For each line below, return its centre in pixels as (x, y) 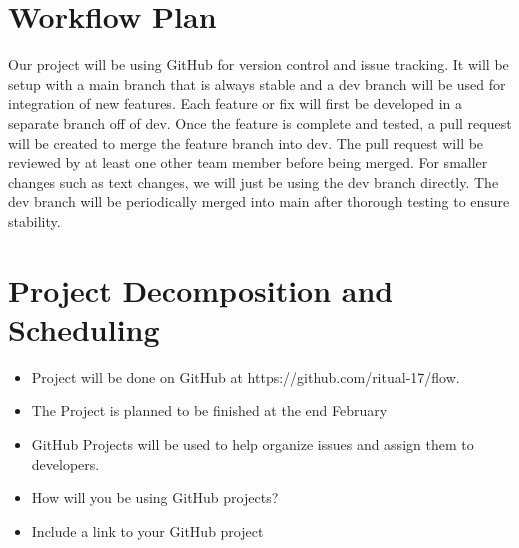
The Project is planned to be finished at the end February (209, 410)
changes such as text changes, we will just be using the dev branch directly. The (253, 181)
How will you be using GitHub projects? (155, 497)
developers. (65, 463)
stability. (34, 220)
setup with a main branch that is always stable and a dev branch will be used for (257, 83)
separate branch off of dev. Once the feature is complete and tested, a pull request (260, 122)
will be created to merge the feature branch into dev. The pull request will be (246, 142)
